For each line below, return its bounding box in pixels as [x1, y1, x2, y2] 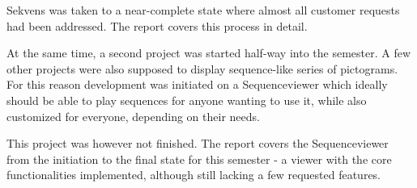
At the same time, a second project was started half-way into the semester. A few [6, 44, 411, 61]
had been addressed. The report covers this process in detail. [6, 17, 308, 34]
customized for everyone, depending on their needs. [6, 107, 260, 124]
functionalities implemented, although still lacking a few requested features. [6, 166, 381, 183]
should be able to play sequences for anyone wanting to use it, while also [6, 91, 367, 108]
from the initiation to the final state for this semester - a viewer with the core [6, 150, 392, 167]
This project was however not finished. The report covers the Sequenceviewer [6, 135, 389, 152]
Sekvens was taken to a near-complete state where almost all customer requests [6, 2, 400, 18]
